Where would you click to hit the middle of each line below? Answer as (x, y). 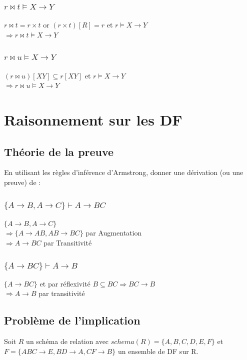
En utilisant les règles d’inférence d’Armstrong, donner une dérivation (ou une (124, 172)
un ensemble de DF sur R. (158, 351)
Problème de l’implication (72, 320)
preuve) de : (22, 182)
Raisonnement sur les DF (93, 119)
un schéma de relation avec (67, 341)
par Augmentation (114, 233)
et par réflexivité (65, 283)
